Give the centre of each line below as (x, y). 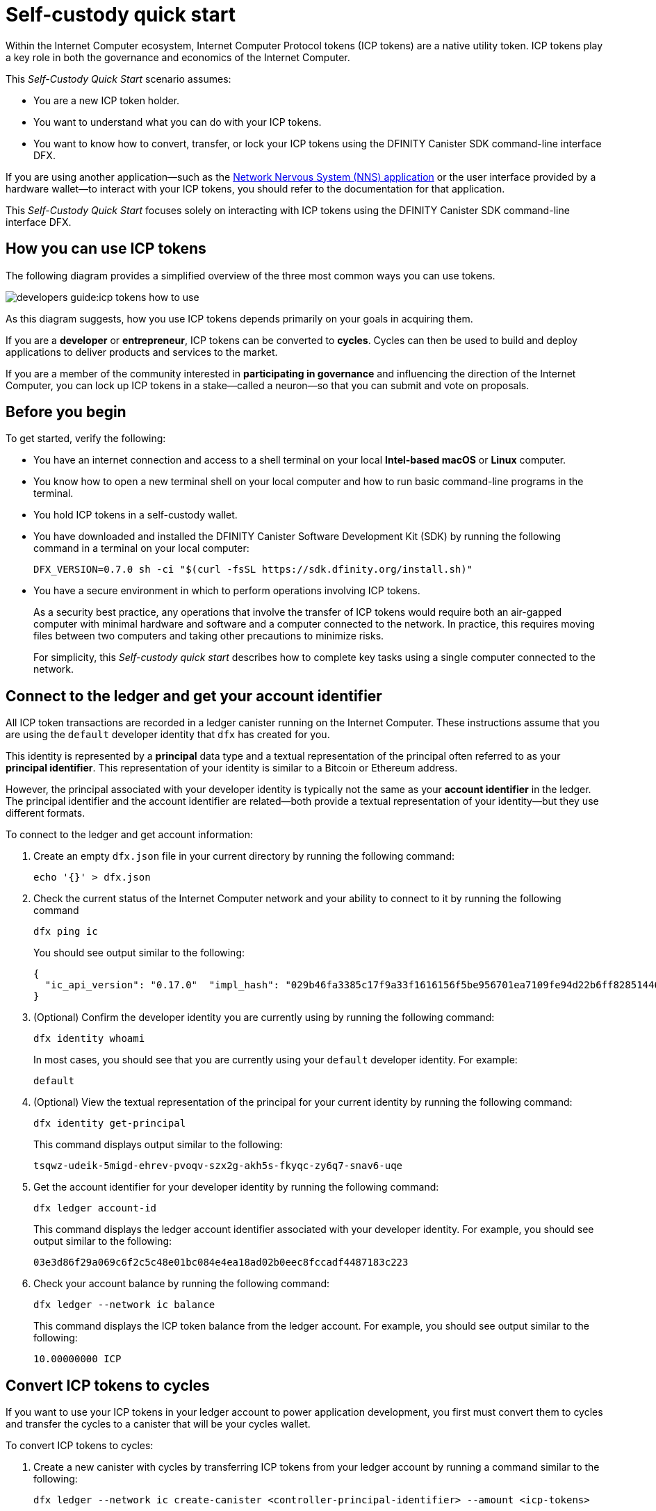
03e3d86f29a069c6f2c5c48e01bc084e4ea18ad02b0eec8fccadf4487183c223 (221, 1263)
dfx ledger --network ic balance (124, 1305)
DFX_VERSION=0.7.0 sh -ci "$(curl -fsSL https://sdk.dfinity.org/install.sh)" (253, 570)
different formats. (46, 813)
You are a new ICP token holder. (107, 100)
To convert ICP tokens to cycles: (80, 1446)
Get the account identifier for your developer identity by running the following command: (236, 1187)
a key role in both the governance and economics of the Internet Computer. (178, 57)
